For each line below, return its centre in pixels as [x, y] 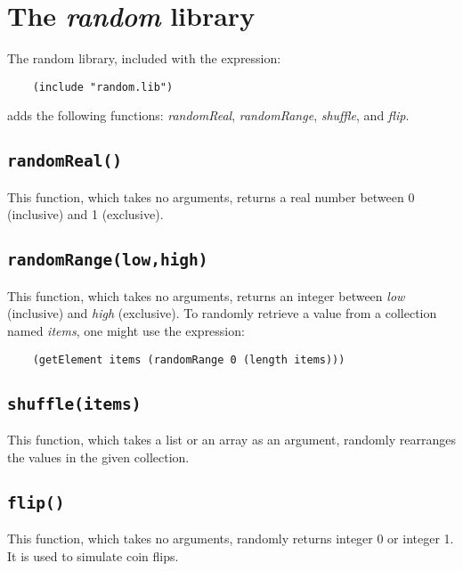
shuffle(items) [74, 404]
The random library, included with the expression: [144, 58]
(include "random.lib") [103, 87]
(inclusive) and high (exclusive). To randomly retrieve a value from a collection [222, 313]
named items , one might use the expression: [126, 330]
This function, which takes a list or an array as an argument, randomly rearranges [231, 439]
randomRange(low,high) [108, 260]
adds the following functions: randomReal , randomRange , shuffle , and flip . [208, 115]
